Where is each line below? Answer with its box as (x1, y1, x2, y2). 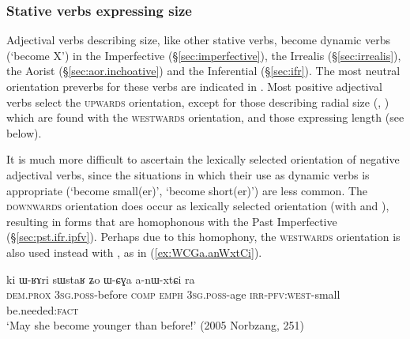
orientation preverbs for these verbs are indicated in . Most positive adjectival (6, 78, 382, 94)
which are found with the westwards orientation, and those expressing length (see (6, 109, 404, 126)
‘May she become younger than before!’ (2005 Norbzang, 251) (6, 317, 305, 333)
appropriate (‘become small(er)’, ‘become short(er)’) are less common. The (6, 182, 368, 198)
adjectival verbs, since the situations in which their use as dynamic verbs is (6, 166, 370, 183)
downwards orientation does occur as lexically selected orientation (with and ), (6, 198, 389, 214)
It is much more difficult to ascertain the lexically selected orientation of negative (6, 151, 400, 168)
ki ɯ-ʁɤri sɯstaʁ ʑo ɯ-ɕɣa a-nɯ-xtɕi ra (6, 270, 195, 287)
